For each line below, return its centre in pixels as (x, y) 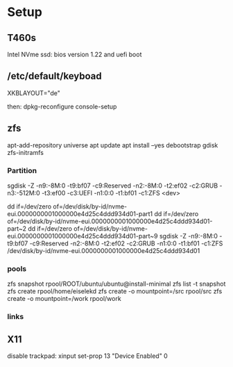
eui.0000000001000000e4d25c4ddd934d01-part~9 (83, 236)
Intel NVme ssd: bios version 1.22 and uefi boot (75, 54)
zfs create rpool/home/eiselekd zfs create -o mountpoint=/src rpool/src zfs (115, 291)
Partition (22, 170)
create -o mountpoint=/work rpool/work (64, 299)
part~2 (17, 228)
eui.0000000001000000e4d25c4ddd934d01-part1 (80, 213)
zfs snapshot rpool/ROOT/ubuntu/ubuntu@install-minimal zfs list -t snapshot (116, 284)
